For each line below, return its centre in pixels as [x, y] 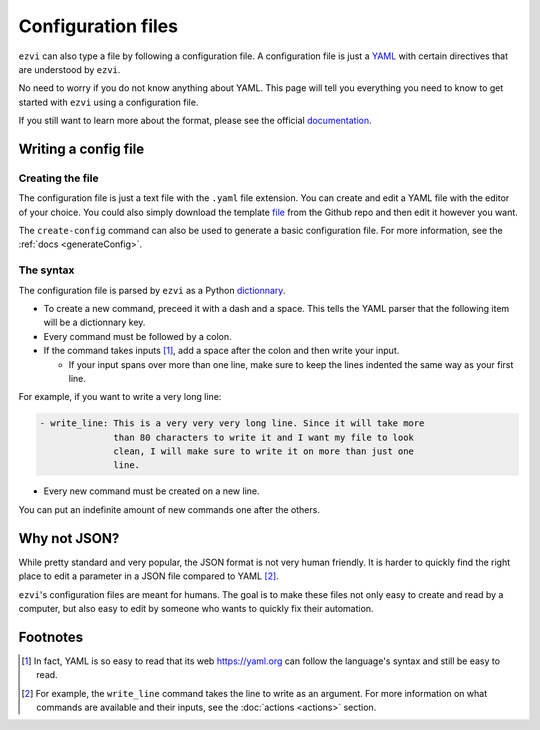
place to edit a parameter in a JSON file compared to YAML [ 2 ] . [148, 576]
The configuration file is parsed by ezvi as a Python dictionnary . [152, 290]
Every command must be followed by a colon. [137, 336]
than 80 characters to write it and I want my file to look [264, 437]
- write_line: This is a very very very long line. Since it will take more [232, 423]
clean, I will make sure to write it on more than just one [264, 451]
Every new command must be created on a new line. [151, 491]
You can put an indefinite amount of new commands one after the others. [169, 509]
